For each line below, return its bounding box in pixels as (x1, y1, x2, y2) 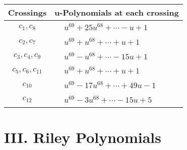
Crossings (8, 7, 47, 18)
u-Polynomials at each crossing (54, 7, 179, 18)
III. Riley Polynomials (4, 127, 161, 147)
